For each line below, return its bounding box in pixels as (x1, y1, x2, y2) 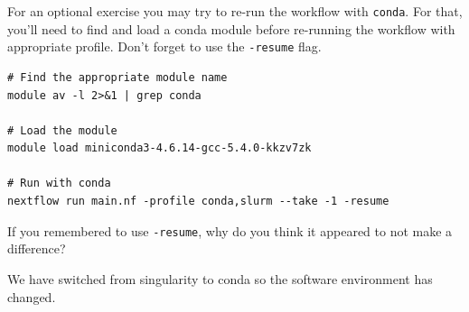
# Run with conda (7, 177, 111, 190)
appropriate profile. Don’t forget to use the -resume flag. (7, 37, 322, 56)
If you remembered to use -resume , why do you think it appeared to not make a (7, 221, 453, 240)
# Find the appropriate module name (7, 70, 228, 84)
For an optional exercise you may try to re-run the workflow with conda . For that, (7, 2, 463, 20)
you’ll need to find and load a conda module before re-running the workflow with (7, 19, 455, 38)
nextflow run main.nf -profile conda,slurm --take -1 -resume (7, 195, 389, 208)
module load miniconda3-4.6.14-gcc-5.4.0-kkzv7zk (7, 142, 312, 155)
